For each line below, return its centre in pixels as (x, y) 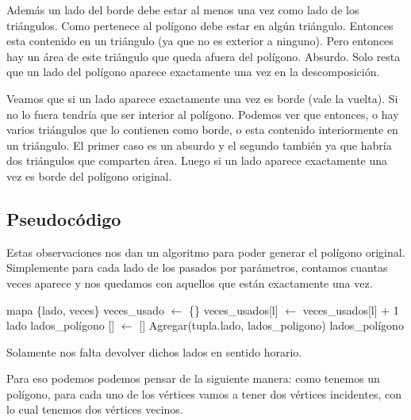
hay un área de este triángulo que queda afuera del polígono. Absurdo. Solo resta (204, 56)
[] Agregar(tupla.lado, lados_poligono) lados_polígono (271, 325)
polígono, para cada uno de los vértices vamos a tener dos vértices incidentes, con (204, 393)
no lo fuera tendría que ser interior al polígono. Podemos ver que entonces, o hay (203, 114)
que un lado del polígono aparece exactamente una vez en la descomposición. (193, 72)
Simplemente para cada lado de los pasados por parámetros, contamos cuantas (197, 267)
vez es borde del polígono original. (89, 176)
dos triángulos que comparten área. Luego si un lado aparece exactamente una (197, 160)
